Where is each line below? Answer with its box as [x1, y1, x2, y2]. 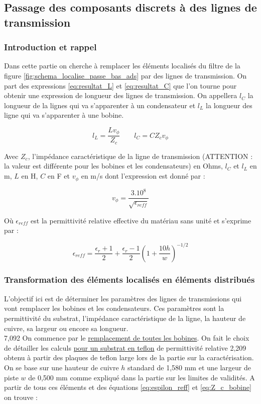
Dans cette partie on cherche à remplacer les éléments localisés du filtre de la [4, 60, 240, 71]
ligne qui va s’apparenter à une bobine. [4, 110, 124, 120]
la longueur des [206, 100, 252, 110]
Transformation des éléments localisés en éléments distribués [4, 273, 255, 286]
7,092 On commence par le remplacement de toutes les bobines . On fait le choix [4, 333, 249, 343]
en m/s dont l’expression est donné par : [81, 171, 205, 181]
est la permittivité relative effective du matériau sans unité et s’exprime [31, 215, 251, 225]
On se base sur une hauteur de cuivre [4, 362, 119, 372]
